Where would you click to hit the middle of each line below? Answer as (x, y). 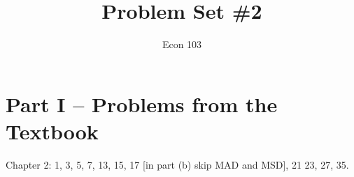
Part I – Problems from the (142, 103)
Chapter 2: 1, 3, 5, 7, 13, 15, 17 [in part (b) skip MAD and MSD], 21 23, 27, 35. (177, 164)
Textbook (52, 131)
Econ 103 (182, 44)
